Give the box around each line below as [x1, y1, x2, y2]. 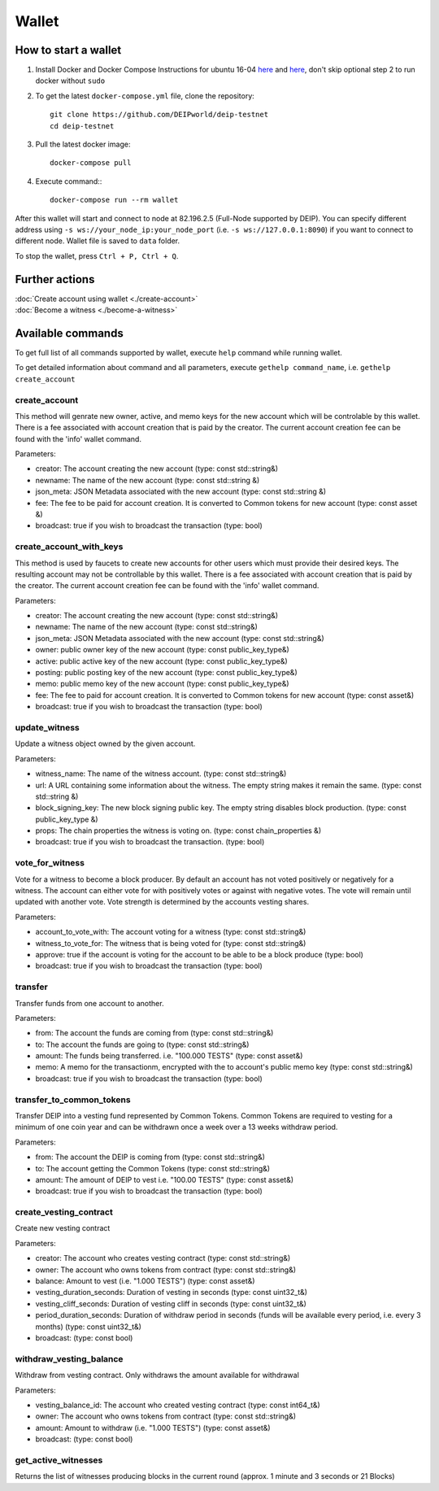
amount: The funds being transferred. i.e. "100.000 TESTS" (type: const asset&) [35, 1051, 303, 1061]
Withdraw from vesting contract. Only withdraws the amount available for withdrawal [15, 1371, 300, 1380]
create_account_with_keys [15, 541, 124, 552]
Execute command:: [35, 176, 102, 186]
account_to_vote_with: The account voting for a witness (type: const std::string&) [35, 927, 306, 937]
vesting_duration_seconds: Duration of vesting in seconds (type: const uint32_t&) [35, 1288, 308, 1297]
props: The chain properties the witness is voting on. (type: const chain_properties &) [35, 826, 321, 835]
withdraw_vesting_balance [15, 1353, 124, 1364]
